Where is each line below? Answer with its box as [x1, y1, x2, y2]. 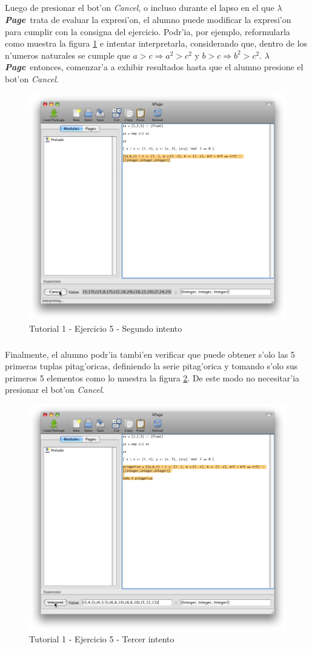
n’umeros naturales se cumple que [5, 48, 130, 61]
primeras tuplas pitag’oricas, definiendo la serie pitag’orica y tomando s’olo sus [5, 360, 298, 372]
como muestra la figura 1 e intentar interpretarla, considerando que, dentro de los [5, 37, 308, 50]
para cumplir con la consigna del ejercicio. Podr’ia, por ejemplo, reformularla [5, 25, 290, 38]
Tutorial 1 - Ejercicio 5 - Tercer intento [29, 632, 174, 645]
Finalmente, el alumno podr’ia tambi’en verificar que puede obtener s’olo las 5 [5, 348, 295, 360]
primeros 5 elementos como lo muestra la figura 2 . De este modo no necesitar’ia [5, 371, 300, 384]
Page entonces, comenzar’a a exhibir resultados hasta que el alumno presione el [5, 61, 304, 73]
